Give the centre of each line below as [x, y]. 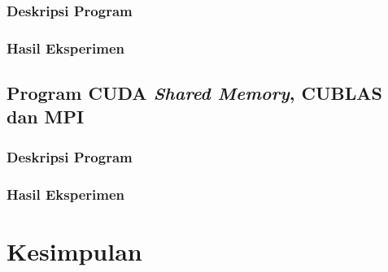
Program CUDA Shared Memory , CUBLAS [194, 93]
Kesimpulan [74, 250]
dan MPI [46, 117]
